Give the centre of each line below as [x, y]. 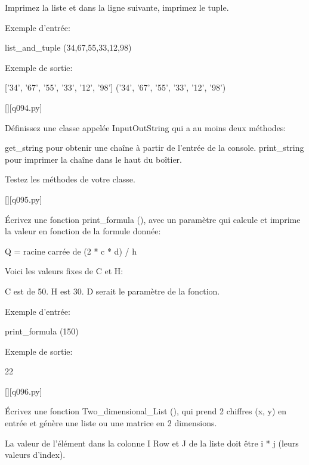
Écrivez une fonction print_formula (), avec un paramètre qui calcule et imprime [153, 219]
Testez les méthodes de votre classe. [70, 179]
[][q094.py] [24, 107]
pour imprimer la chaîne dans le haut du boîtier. [93, 159]
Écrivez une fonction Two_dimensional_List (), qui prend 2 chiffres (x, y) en [146, 411]
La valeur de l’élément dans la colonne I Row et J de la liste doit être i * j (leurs [152, 443]
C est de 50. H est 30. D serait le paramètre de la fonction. [112, 291]
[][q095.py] [24, 199]
